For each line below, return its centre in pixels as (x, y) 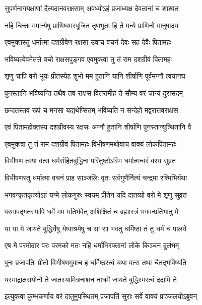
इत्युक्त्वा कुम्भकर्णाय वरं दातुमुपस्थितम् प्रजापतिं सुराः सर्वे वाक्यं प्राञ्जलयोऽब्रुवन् (101, 296)
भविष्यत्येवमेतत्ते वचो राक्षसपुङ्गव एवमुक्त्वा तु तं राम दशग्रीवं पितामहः (88, 59)
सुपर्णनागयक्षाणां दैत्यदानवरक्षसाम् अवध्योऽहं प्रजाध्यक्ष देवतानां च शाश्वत (92, 8)
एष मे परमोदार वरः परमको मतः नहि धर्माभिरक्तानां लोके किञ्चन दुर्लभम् (92, 245)
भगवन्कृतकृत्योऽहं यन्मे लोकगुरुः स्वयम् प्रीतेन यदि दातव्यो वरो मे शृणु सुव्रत (96, 194)
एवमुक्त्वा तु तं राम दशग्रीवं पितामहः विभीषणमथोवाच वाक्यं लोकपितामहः (91, 143)
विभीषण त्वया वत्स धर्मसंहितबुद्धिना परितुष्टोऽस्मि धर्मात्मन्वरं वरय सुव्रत (90, 161)
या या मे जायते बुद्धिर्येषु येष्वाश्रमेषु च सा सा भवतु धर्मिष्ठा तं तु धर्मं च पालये (96, 228)
